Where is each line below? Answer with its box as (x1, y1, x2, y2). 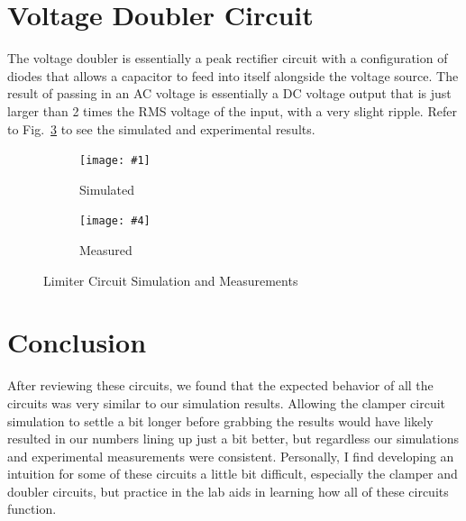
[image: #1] (79, 154, 151, 168)
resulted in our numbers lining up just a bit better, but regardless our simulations (7, 429, 459, 448)
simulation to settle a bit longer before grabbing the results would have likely (7, 411, 434, 430)
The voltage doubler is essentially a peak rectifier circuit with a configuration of (7, 49, 448, 68)
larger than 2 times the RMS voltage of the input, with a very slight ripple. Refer (7, 101, 457, 120)
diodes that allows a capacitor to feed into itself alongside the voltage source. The (7, 66, 459, 85)
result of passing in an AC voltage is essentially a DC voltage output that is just (7, 84, 452, 103)
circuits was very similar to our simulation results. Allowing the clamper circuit (7, 393, 446, 412)
